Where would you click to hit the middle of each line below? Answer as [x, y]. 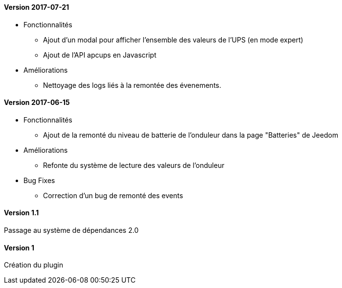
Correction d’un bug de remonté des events [113, 195]
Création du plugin [34, 265]
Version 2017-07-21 [37, 7]
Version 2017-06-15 [37, 103]
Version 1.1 [21, 213]
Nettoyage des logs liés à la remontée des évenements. [132, 85]
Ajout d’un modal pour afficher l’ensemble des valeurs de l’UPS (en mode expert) [173, 40]
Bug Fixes [39, 180]
